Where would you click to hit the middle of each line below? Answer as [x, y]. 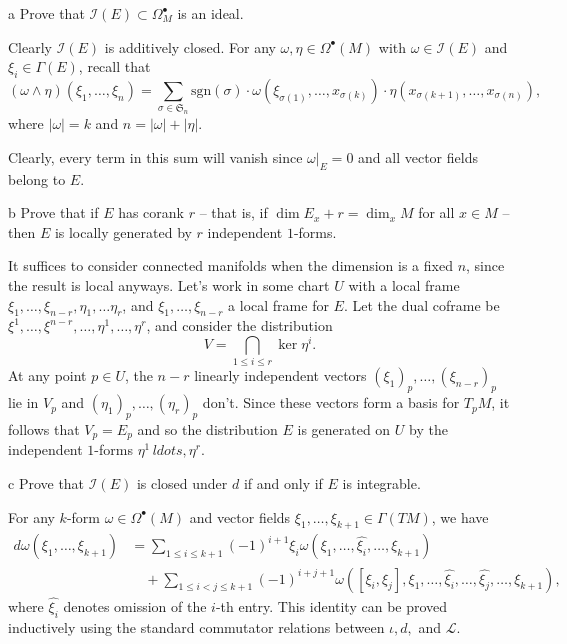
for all [436, 212]
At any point [47, 375]
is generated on [344, 429]
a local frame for [278, 304]
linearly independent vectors [280, 375]
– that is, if [233, 212]
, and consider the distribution [239, 325]
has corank [151, 212]
